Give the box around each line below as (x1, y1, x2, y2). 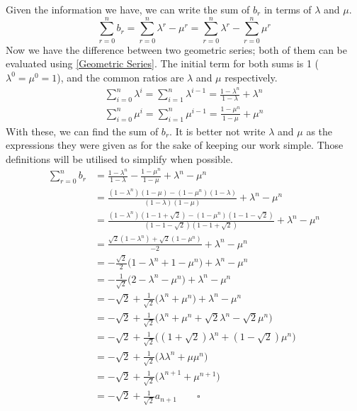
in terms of (263, 2, 312, 16)
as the (306, 123, 333, 138)
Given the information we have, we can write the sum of (6, 2, 250, 16)
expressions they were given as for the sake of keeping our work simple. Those (6, 137, 344, 152)
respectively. (225, 69, 278, 84)
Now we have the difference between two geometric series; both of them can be (6, 42, 347, 57)
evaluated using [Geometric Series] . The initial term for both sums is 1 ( (6, 56, 319, 71)
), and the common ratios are (57, 69, 184, 84)
